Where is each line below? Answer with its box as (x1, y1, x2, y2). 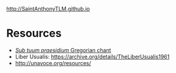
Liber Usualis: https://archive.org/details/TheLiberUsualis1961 (15, 53, 170, 60)
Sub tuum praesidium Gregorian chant (15, 46, 111, 54)
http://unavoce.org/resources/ (15, 59, 91, 66)
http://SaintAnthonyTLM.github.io (6, 5, 90, 12)
